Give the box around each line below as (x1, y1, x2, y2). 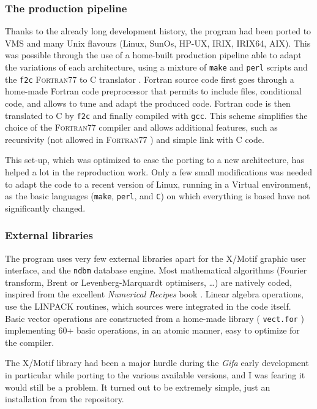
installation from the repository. (5, 392, 124, 405)
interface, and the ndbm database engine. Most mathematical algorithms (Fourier (5, 264, 307, 277)
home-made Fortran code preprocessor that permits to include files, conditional (5, 85, 302, 97)
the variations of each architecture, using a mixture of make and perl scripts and (5, 61, 308, 73)
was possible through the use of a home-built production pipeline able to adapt (5, 48, 302, 61)
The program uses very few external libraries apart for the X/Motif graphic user (5, 251, 306, 264)
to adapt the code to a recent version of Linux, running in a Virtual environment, (5, 177, 311, 190)
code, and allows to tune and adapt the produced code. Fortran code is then (5, 96, 291, 109)
